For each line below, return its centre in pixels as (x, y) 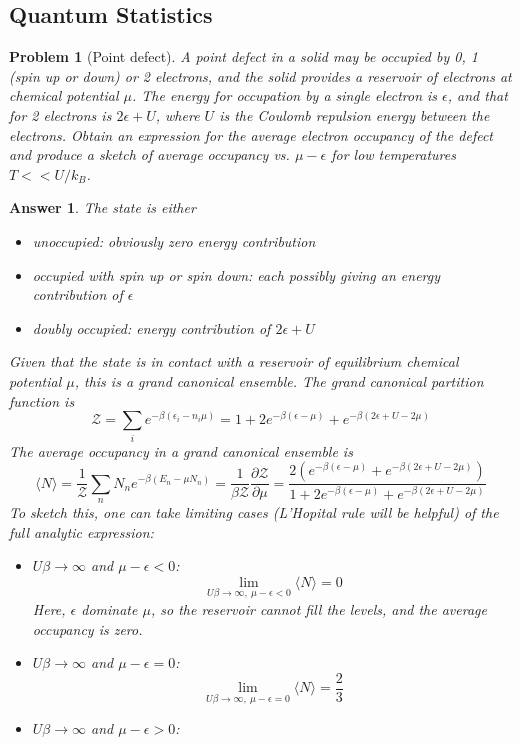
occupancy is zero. (87, 628)
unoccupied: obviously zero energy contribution (174, 240)
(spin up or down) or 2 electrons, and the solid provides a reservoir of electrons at (260, 75)
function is (42, 400)
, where (177, 114)
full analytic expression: (81, 531)
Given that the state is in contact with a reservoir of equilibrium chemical (234, 361)
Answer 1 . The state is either (102, 207)
